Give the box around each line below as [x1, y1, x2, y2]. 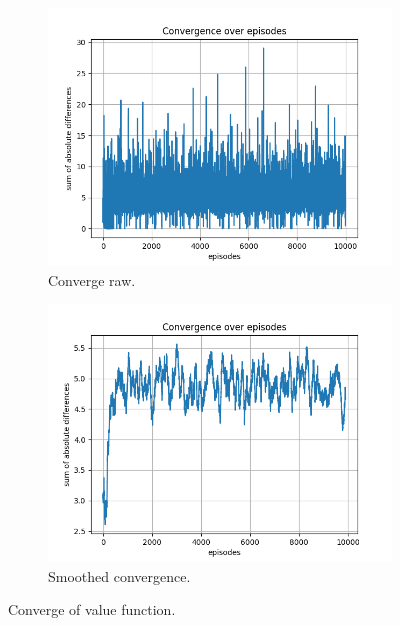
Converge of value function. [8, 599, 176, 620]
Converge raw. [48, 269, 136, 290]
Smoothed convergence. [48, 565, 191, 586]
